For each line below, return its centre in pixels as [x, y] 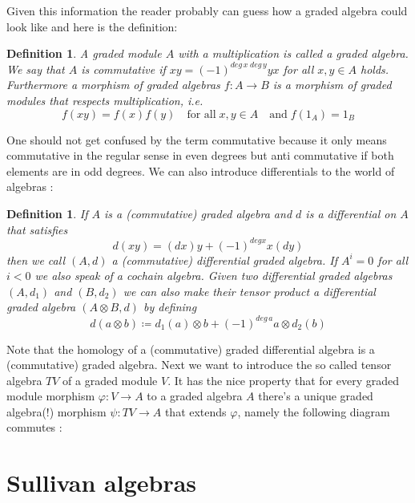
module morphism [51, 396]
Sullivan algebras [102, 483]
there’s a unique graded [316, 396]
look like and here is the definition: [92, 26]
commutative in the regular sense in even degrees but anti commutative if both [200, 155]
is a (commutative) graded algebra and [198, 213]
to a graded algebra [195, 396]
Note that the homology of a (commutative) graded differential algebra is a [191, 349]
